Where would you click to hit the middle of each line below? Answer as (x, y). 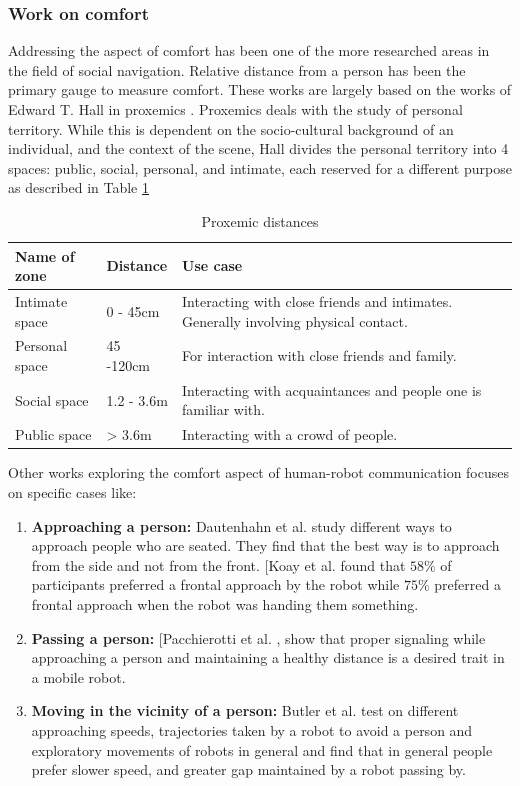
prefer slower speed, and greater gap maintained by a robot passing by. (248, 769)
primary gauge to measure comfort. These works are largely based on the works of (260, 89)
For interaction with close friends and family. (319, 355)
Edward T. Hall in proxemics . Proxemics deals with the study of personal (235, 109)
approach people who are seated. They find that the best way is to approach (265, 545)
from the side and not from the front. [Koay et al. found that (218, 564)
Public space (53, 434)
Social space (52, 399)
